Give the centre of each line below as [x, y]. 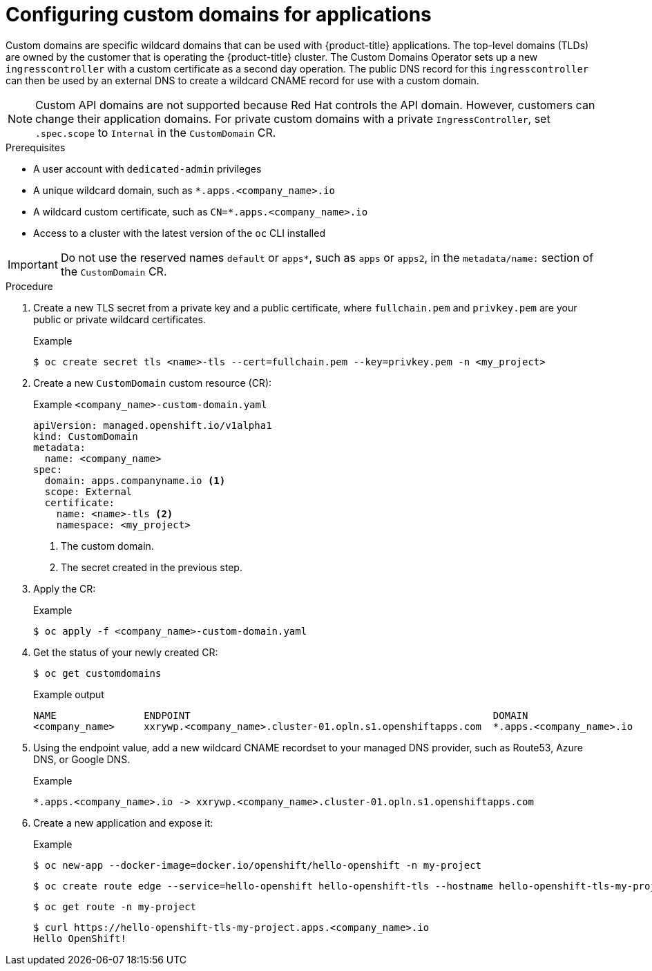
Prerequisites [36, 147]
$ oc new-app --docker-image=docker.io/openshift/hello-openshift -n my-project [258, 865]
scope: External [88, 491]
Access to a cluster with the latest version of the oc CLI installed [179, 233]
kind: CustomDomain [86, 436]
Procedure [29, 286]
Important [33, 264]
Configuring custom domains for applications [219, 15]
